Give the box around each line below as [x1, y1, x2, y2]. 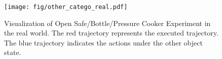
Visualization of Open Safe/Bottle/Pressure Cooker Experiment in [4, 17, 211, 28]
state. [4, 47, 21, 57]
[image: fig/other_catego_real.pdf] [4, 3, 128, 10]
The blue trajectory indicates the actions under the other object [4, 37, 203, 47]
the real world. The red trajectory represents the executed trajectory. [4, 27, 218, 38]
